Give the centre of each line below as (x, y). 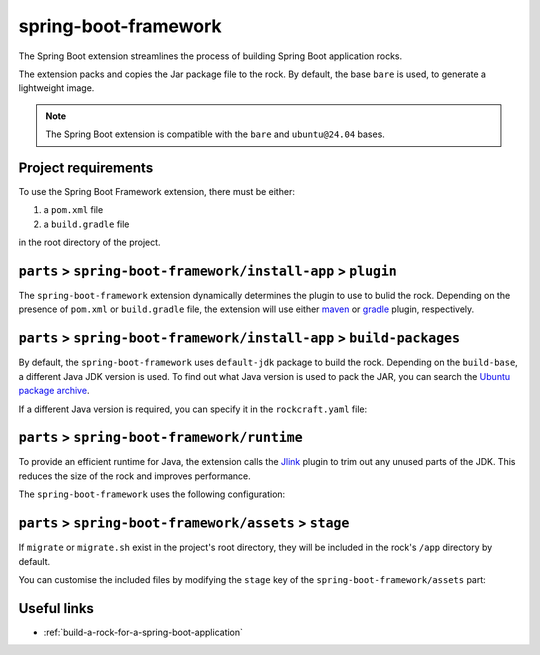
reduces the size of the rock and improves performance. (135, 476)
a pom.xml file (73, 210)
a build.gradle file (86, 224)
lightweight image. (56, 88)
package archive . (54, 391)
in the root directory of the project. (89, 242)
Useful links (56, 608)
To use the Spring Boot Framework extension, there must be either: (156, 192)
